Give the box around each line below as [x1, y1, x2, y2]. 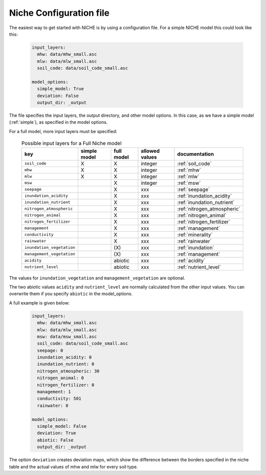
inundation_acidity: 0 [37, 355, 92, 360]
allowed [140, 147, 160, 154]
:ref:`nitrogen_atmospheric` [177, 205, 241, 212]
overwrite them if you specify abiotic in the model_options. [9, 291, 133, 297]
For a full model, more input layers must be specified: [9, 128, 118, 134]
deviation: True [37, 430, 76, 436]
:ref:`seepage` [177, 186, 210, 193]
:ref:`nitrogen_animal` [177, 212, 227, 219]
